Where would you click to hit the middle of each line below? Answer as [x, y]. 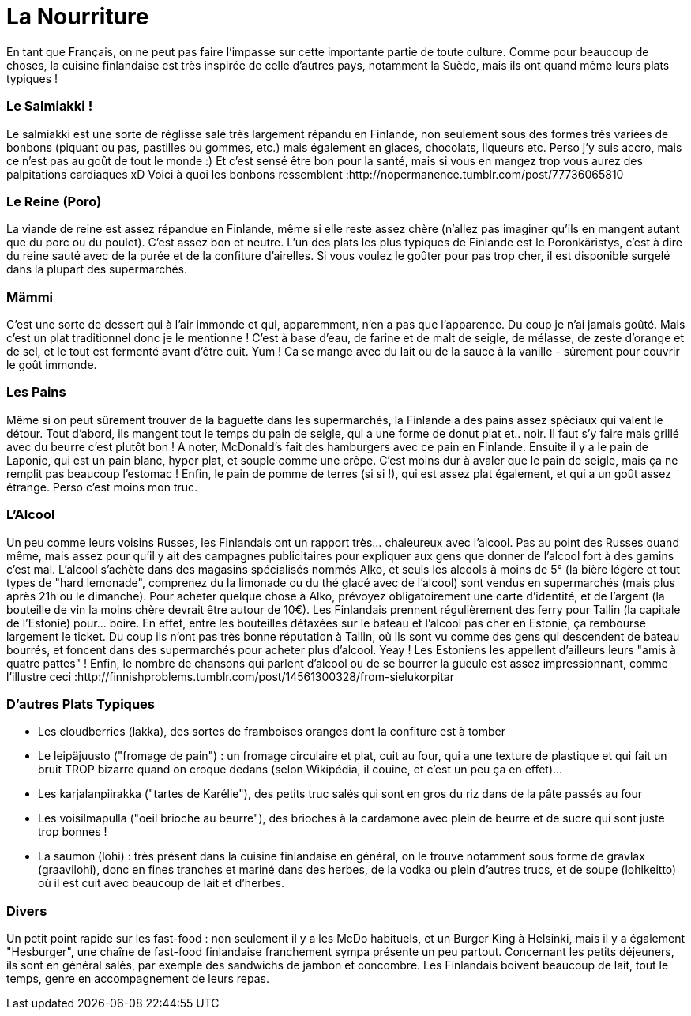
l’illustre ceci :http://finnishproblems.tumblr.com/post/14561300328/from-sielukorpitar [230, 676]
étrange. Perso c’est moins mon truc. [102, 487]
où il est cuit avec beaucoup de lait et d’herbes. [161, 883]
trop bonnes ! [73, 832]
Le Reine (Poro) [54, 201]
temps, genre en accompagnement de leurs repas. [138, 978]
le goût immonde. [52, 365]
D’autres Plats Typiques [81, 704]
